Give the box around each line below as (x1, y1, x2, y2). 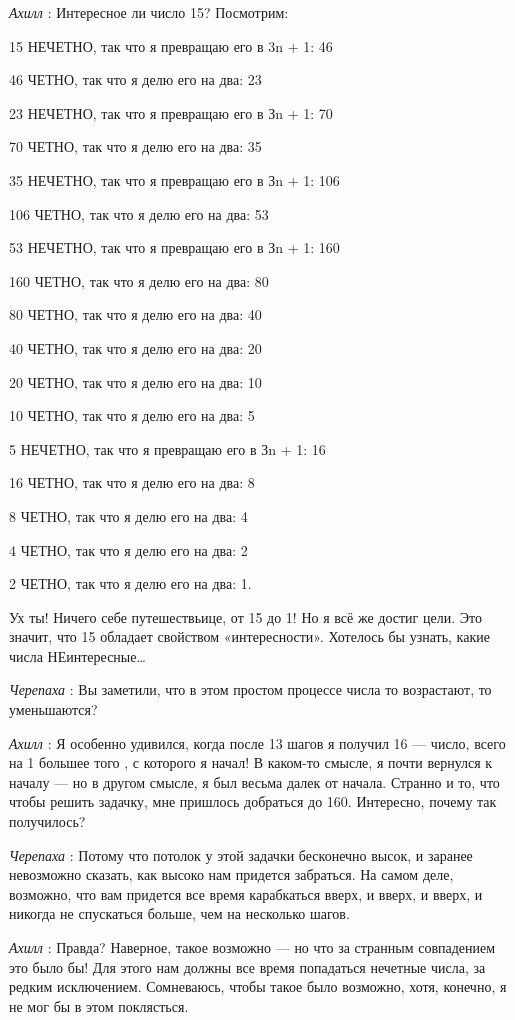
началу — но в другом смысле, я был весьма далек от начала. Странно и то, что (9, 771, 500, 792)
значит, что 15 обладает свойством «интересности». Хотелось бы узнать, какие (9, 626, 490, 647)
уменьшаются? (9, 699, 98, 720)
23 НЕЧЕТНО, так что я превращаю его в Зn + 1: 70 (9, 102, 333, 123)
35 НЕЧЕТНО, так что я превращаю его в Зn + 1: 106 (9, 169, 340, 190)
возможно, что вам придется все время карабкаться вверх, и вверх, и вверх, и (9, 883, 483, 904)
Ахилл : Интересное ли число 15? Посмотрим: (9, 2, 289, 22)
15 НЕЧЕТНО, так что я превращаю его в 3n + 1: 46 (9, 35, 333, 56)
